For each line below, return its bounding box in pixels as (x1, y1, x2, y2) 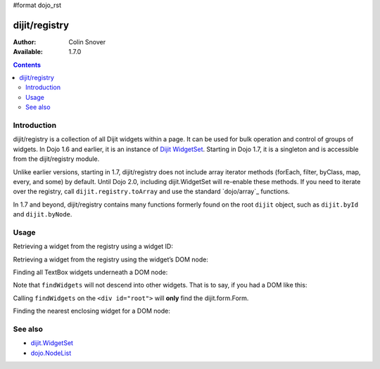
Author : (13, 37, 37, 46)
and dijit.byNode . (13, 210, 72, 219)
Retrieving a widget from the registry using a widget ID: (13, 242, 174, 251)
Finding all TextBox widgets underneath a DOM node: (13, 268, 168, 277)
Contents (13, 60, 42, 69)
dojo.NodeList (30, 349, 72, 357)
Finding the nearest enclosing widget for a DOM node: (13, 306, 170, 316)
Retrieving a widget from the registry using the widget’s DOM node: (13, 255, 209, 264)
